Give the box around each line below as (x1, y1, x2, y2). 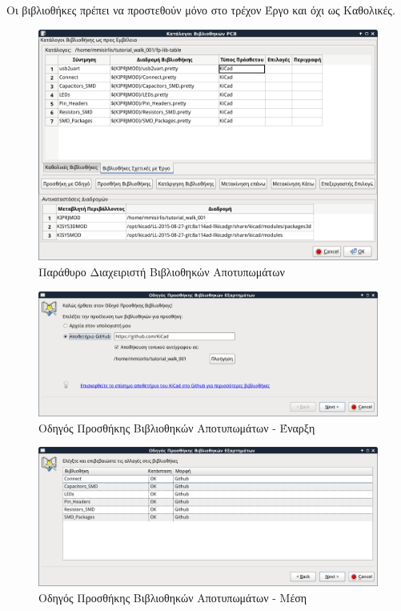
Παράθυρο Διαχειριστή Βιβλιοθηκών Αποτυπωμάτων (38, 263, 285, 279)
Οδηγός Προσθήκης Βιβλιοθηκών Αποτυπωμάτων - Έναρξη (38, 419, 315, 436)
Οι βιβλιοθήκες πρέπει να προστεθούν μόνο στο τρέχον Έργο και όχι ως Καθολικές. (6, 2, 395, 18)
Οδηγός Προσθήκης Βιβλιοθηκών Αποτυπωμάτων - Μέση (38, 589, 307, 605)
